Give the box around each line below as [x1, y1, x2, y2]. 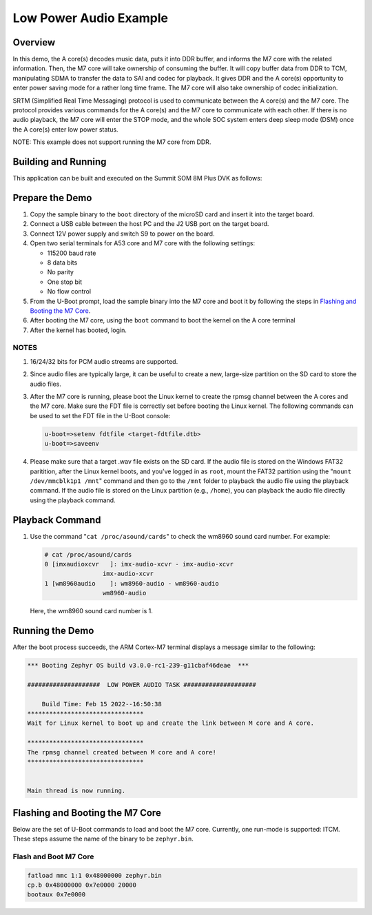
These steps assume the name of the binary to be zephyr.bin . [12, 834, 194, 843]
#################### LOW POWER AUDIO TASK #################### [27, 681, 256, 688]
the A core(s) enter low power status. [12, 125, 118, 134]
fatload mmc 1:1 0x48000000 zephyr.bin [27, 872, 162, 879]
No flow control [47, 287, 92, 296]
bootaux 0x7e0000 [27, 891, 86, 898]
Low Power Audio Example [12, 10, 169, 25]
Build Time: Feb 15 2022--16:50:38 [41, 700, 162, 708]
